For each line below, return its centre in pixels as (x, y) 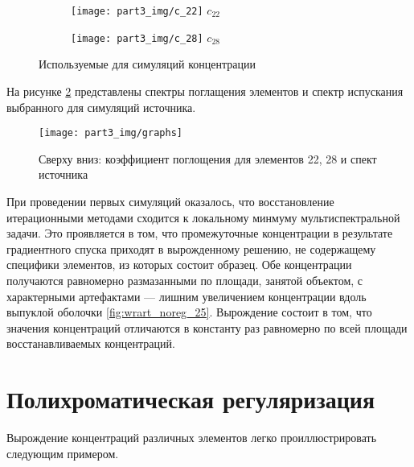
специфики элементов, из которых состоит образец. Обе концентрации (179, 264)
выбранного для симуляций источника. (101, 107)
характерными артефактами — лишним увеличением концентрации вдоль (187, 296)
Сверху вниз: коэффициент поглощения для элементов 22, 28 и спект (208, 158)
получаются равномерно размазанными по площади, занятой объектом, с (185, 280)
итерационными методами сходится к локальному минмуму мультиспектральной (203, 217)
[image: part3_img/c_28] (137, 38)
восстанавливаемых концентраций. (91, 343)
